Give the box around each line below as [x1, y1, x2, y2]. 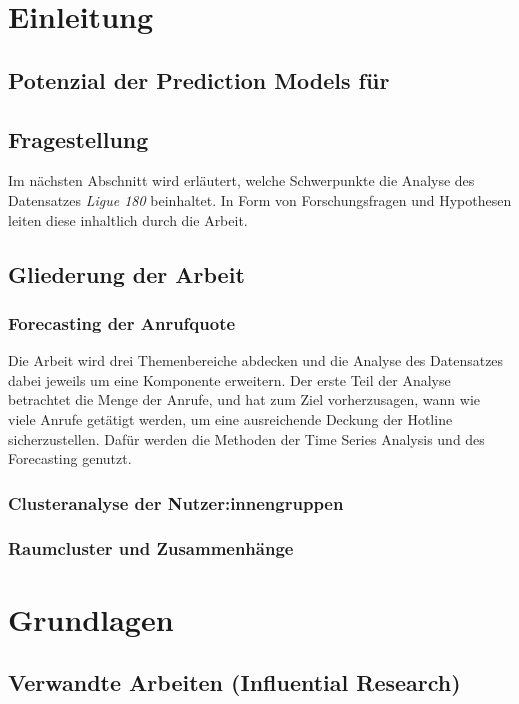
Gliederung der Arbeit [8, 258, 245, 289]
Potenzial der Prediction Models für [8, 64, 390, 95]
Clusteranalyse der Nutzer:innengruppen [8, 490, 344, 515]
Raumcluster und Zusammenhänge [8, 536, 294, 561]
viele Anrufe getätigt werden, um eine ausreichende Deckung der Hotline [8, 408, 453, 429]
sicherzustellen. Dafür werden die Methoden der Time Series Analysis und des [8, 428, 485, 449]
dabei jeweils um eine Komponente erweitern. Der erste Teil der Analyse [8, 369, 451, 390]
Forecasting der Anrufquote [8, 310, 236, 335]
